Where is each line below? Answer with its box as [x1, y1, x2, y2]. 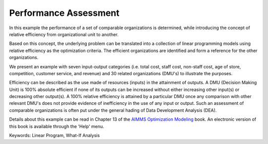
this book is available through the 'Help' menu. [9, 123, 104, 129]
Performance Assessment [9, 7, 120, 18]
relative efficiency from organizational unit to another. [9, 31, 119, 37]
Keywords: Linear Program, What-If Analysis [9, 133, 100, 139]
